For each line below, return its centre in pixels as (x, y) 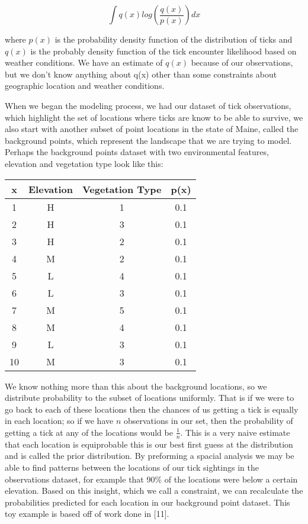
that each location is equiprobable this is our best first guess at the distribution (149, 444)
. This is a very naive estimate (235, 432)
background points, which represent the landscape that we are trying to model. (148, 140)
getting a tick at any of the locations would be (89, 432)
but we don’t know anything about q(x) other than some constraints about (141, 74)
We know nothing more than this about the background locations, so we (136, 386)
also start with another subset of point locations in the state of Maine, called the (152, 129)
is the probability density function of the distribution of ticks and (174, 39)
